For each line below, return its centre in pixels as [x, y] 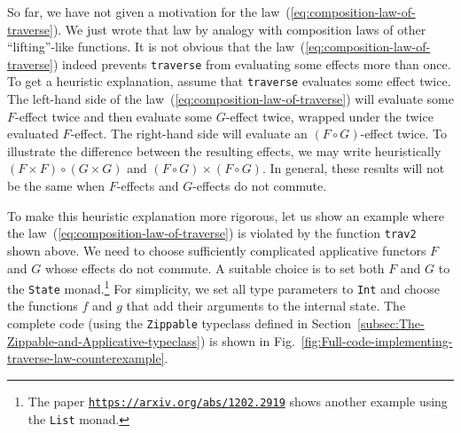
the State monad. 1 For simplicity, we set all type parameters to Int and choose [223, 287]
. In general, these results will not [353, 168]
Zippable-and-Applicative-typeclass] [104, 340]
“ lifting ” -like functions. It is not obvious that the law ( [156, 47]
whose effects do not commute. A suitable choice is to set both [215, 268]
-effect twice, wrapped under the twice [329, 116]
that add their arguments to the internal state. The [266, 306]
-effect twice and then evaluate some [114, 116]
